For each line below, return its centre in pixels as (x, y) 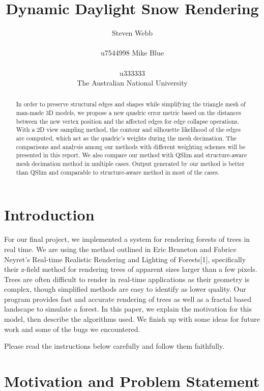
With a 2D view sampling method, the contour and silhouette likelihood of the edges (128, 130)
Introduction (49, 215)
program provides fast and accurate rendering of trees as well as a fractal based (128, 299)
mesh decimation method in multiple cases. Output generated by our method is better (130, 164)
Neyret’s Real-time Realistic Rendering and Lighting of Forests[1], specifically (125, 259)
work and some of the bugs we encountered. (72, 329)
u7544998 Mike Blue (132, 53)
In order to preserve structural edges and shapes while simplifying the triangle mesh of (131, 104)
